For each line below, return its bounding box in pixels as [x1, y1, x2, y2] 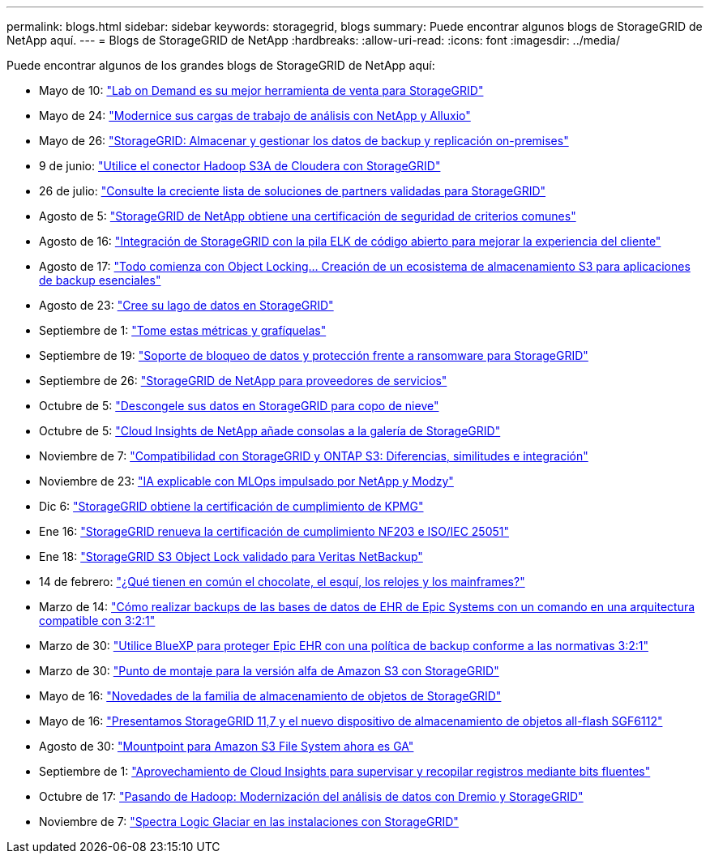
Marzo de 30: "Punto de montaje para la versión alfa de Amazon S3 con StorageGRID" [39, 664, 499, 678]
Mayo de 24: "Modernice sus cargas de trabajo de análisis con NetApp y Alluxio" [39, 109, 471, 122]
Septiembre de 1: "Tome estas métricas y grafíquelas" [39, 323, 327, 337]
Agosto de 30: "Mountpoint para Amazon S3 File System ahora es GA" [39, 739, 414, 753]
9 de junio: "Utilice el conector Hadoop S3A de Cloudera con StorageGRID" [39, 159, 441, 173]
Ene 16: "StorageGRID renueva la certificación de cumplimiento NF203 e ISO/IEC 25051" [39, 524, 509, 538]
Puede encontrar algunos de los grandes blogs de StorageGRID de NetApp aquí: [6, 58, 435, 72]
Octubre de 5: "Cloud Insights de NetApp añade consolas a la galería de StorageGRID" [39, 424, 501, 438]
